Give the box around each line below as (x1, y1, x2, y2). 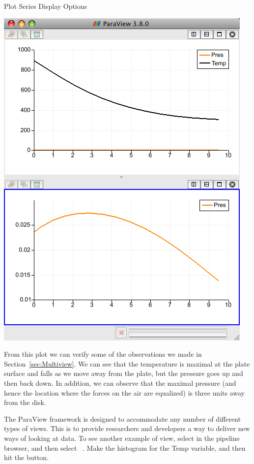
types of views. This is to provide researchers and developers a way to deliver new (4, 423, 250, 433)
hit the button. (4, 452, 49, 463)
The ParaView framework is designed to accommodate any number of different (4, 413, 241, 424)
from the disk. (4, 397, 46, 407)
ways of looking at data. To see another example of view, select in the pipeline (4, 433, 240, 443)
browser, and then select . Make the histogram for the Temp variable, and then (4, 442, 246, 453)
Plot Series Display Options (4, 1, 87, 11)
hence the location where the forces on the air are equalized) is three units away (4, 387, 245, 398)
